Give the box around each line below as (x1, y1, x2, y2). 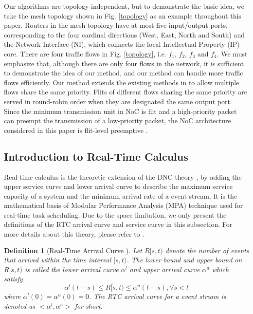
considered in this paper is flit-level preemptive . (4, 125, 148, 135)
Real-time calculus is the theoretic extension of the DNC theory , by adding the (4, 171, 242, 182)
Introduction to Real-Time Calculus (4, 148, 188, 164)
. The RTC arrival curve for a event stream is (89, 291, 226, 301)
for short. (74, 300, 103, 311)
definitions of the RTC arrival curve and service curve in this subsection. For (4, 219, 233, 229)
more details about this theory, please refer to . (4, 229, 145, 239)
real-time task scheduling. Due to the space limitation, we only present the (4, 209, 227, 220)
